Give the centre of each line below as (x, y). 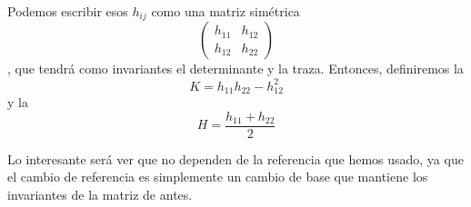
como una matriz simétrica (225, 11)
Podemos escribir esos (68, 11)
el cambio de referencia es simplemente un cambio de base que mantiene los (218, 177)
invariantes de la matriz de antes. (100, 194)
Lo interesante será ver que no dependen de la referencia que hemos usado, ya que (235, 158)
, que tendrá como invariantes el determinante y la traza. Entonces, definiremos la (235, 69)
